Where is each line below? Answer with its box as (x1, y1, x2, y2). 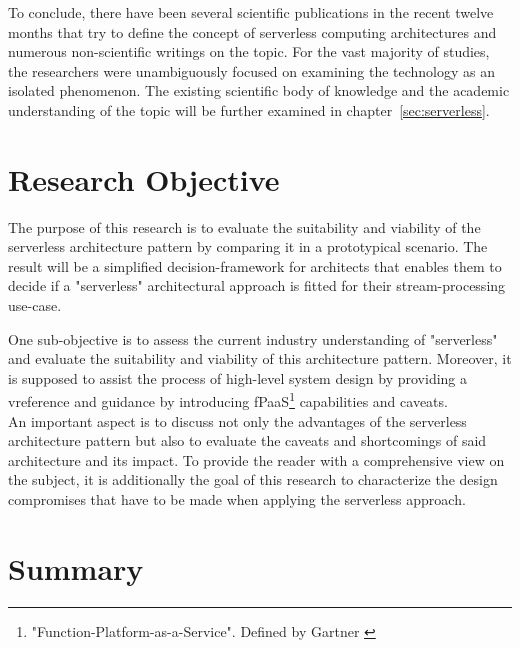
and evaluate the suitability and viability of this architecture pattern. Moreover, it (8, 348, 512, 369)
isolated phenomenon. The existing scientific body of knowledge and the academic (8, 80, 510, 101)
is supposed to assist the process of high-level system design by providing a (8, 367, 468, 388)
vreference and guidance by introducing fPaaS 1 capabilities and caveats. (8, 388, 448, 412)
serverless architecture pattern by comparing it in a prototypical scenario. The (8, 236, 488, 257)
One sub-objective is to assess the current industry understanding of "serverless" (8, 328, 498, 349)
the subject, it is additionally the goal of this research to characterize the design (8, 469, 498, 490)
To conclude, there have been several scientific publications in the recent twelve (8, 2, 494, 22)
